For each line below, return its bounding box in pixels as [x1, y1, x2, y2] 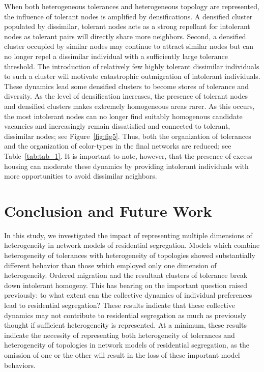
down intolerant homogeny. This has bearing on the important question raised [4, 279, 248, 290]
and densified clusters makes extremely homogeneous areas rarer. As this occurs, [4, 100, 255, 111]
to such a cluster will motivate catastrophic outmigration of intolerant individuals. [4, 71, 260, 81]
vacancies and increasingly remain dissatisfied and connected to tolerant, [4, 121, 230, 131]
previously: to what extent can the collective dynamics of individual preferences [4, 290, 252, 300]
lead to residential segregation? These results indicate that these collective [4, 299, 235, 310]
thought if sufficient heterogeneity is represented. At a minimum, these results [4, 320, 247, 330]
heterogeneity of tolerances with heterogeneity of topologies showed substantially [4, 250, 255, 260]
